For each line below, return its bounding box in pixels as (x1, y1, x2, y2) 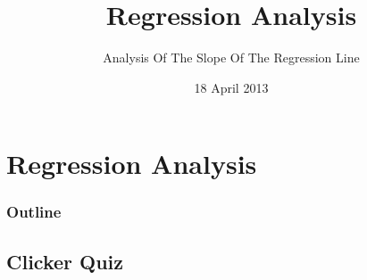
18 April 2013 (194, 78, 269, 96)
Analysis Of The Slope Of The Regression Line (103, 48, 360, 67)
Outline (6, 201, 62, 223)
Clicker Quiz (6, 247, 124, 275)
